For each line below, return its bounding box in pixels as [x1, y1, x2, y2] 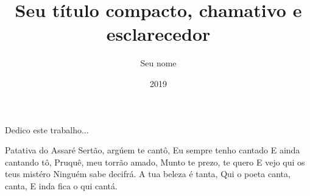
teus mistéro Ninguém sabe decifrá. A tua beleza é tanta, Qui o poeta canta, [5, 167, 291, 180]
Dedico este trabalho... [5, 123, 89, 136]
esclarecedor [106, 21, 211, 46]
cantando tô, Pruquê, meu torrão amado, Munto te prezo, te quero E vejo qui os [5, 155, 305, 168]
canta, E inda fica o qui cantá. [5, 179, 118, 192]
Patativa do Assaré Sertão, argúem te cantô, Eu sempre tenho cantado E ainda [5, 144, 300, 156]
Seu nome [140, 57, 177, 69]
